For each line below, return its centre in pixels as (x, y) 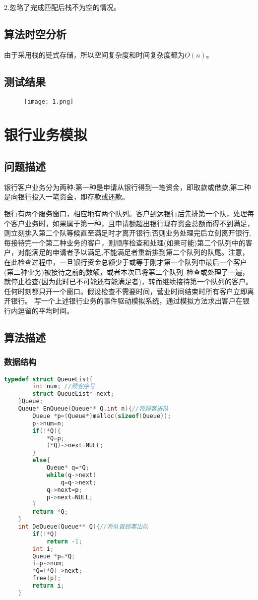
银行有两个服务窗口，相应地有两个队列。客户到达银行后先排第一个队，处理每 (129, 213)
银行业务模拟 (46, 135)
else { (41, 460)
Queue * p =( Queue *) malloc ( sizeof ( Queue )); (102, 416)
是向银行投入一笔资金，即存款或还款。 (66, 197)
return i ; (48, 586)
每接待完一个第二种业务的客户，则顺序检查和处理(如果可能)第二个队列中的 (125, 242)
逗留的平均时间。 (45, 310)
